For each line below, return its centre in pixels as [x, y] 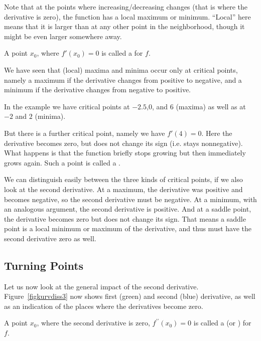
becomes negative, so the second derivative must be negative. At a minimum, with [130, 199]
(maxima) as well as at [211, 106]
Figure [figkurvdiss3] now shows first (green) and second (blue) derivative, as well [130, 296]
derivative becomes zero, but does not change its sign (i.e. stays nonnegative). [123, 143]
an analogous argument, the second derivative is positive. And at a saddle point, [128, 209]
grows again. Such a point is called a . [62, 162]
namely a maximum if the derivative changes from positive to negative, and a [123, 79]
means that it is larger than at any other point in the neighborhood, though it [124, 26]
